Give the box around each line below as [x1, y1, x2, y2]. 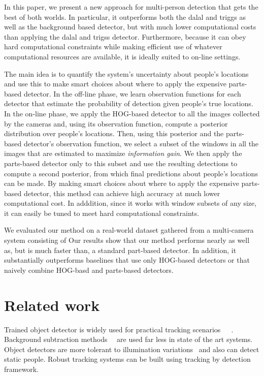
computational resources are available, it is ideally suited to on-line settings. [4, 51, 241, 61]
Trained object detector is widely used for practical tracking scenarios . [4, 324, 234, 334]
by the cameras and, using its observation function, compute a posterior [4, 118, 228, 129]
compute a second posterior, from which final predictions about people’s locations [4, 168, 258, 178]
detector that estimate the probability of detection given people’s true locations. [4, 98, 253, 109]
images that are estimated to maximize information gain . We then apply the [4, 148, 242, 159]
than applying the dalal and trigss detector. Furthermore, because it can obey [4, 31, 246, 42]
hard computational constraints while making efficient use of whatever [4, 41, 222, 52]
